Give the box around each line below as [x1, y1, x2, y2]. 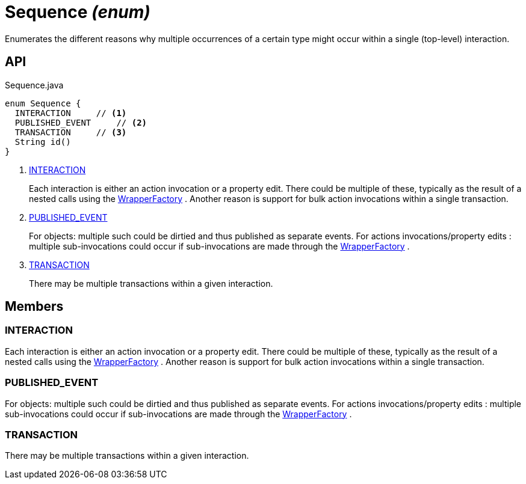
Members [5, 299, 64, 314]
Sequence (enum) [5, 2, 150, 22]
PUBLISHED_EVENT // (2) [14, 117, 147, 127]
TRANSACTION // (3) [14, 127, 127, 137]
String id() [14, 136, 71, 147]
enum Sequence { [5, 98, 81, 108]
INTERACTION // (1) [14, 108, 127, 118]
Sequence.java [5, 79, 64, 90]
